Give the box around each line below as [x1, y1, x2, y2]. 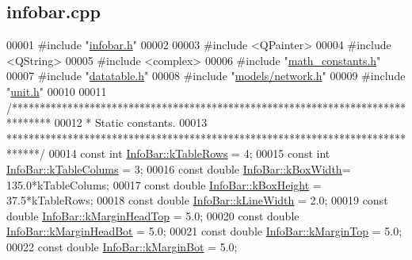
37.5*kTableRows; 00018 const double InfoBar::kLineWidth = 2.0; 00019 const [6, 192, 388, 208]
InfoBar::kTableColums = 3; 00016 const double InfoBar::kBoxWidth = [6, 160, 351, 177]
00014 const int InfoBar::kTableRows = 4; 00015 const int [48, 145, 330, 162]
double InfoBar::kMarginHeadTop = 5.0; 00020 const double [6, 207, 299, 224]
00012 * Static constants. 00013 [54, 114, 208, 131]
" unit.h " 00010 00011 [6, 82, 107, 99]
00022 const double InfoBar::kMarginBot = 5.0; [6, 238, 238, 254]
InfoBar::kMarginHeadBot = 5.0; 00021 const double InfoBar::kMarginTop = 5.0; [6, 223, 402, 239]
